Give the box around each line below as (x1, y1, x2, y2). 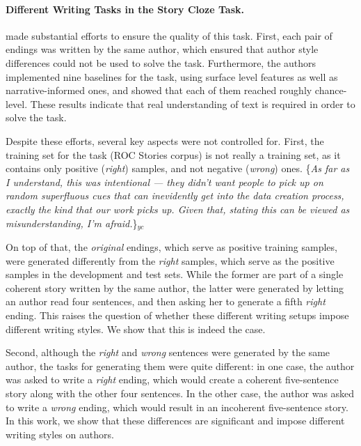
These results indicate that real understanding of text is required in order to (30, 96, 355, 111)
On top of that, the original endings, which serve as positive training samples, (6, 239, 337, 254)
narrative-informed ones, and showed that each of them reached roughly (6, 83, 312, 98)
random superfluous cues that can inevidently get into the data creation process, (6, 188, 344, 203)
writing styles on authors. (6, 426, 114, 441)
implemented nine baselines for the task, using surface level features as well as (6, 69, 338, 84)
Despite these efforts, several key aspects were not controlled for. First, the (6, 133, 324, 148)
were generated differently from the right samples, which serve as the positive (6, 253, 335, 268)
